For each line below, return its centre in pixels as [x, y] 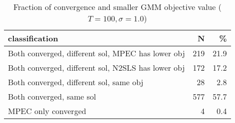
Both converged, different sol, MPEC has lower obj [97, 53]
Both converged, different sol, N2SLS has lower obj [96, 67]
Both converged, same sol [52, 96]
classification [33, 38]
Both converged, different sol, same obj [76, 82]
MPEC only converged [47, 111]
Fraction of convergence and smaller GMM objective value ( [117, 7]
